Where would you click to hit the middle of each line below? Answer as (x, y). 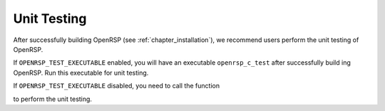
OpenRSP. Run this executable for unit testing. (81, 73)
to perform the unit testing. (53, 99)
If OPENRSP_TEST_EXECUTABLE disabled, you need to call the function (117, 86)
